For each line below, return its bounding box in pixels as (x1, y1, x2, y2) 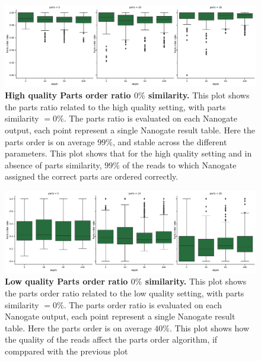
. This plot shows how (170, 321, 249, 334)
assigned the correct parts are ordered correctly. (5, 170, 179, 183)
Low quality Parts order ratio (5, 275, 128, 287)
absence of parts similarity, (5, 158, 102, 171)
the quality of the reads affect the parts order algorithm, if (5, 333, 218, 346)
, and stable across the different (112, 135, 227, 148)
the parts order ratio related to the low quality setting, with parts (5, 286, 244, 299)
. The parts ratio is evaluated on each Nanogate (63, 112, 237, 124)
